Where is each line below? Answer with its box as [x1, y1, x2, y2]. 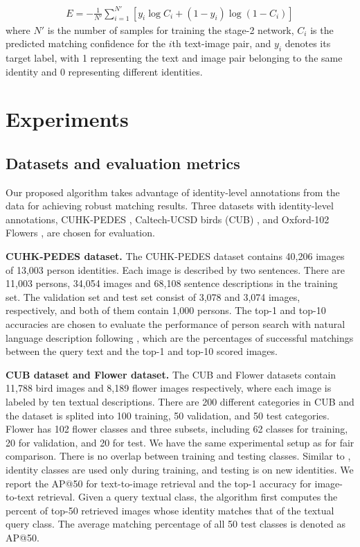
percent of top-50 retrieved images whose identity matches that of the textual [6, 503, 334, 517]
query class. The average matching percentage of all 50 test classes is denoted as [6, 516, 346, 531]
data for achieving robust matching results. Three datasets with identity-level [6, 198, 334, 213]
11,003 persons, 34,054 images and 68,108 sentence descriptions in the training [6, 276, 338, 290]
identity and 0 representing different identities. [6, 64, 203, 78]
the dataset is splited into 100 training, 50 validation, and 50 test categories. [6, 408, 330, 422]
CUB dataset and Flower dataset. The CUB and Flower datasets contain [6, 367, 336, 381]
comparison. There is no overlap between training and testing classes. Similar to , [6, 449, 351, 463]
